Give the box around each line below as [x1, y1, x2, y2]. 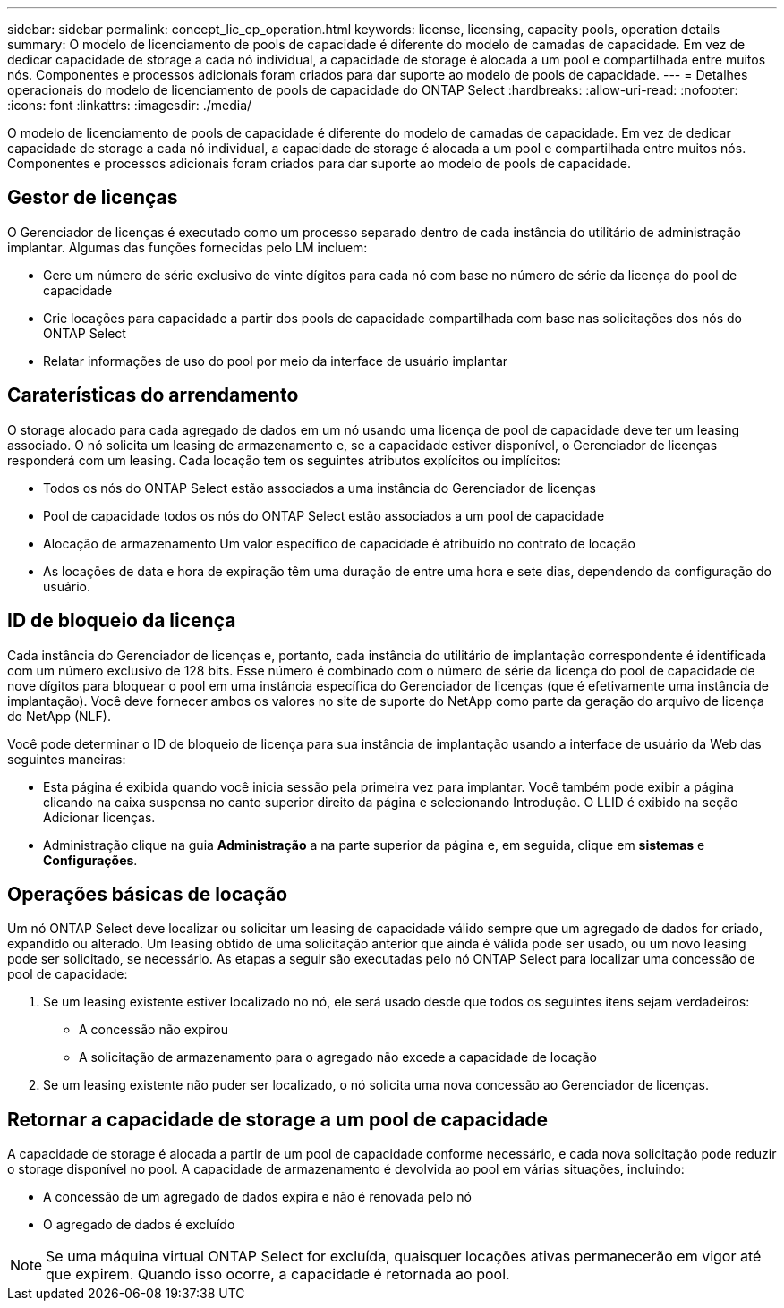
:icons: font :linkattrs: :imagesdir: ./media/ [7, 98, 252, 113]
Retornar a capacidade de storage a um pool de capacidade [7, 1108, 549, 1131]
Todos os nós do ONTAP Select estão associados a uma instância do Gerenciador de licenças [43, 480, 596, 496]
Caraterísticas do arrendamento [7, 384, 299, 407]
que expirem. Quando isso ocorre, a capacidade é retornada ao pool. [46, 1265, 510, 1284]
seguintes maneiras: [7, 751, 126, 767]
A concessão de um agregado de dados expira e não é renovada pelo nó [43, 1189, 472, 1205]
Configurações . [43, 852, 138, 868]
